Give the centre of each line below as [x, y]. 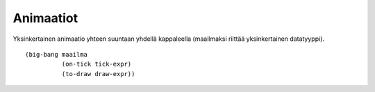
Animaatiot [45, 18]
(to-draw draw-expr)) [98, 74]
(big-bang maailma [57, 54]
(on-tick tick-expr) [97, 64]
